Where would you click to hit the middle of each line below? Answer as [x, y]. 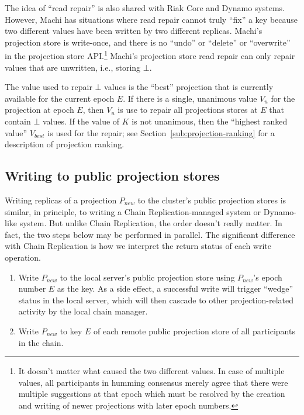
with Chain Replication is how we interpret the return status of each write [138, 246]
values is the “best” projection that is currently [189, 87]
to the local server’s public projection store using [147, 277]
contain [18, 121]
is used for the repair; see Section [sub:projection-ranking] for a [161, 132]
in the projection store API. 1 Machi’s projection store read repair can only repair [150, 55]
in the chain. [41, 342]
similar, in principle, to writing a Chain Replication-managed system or [133, 211]
